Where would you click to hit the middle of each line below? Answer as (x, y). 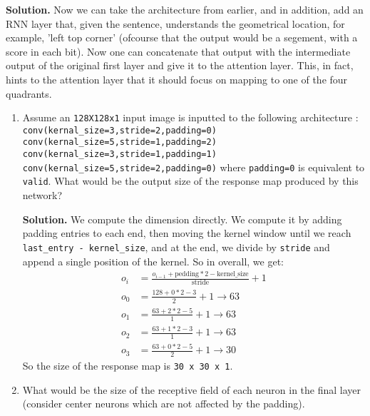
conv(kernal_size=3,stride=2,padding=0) (119, 130)
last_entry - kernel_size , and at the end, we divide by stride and (176, 247)
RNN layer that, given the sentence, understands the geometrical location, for (175, 23)
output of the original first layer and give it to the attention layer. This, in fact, (180, 65)
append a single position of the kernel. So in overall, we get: (153, 261)
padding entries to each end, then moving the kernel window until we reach (187, 233)
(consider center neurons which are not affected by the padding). (164, 404)
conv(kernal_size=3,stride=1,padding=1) (119, 154)
